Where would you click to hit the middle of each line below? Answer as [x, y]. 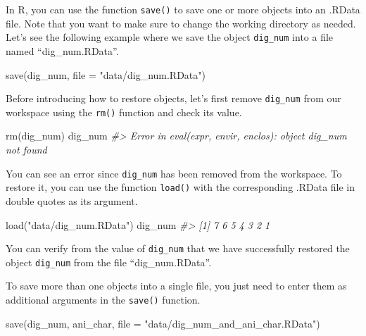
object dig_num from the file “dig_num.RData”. [109, 262]
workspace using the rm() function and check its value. [124, 112]
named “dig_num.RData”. [62, 50]
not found [26, 149]
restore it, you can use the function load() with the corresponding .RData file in [181, 187]
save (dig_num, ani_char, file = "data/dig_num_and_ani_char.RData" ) [163, 323]
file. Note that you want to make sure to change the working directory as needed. [181, 23]
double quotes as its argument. [72, 200]
